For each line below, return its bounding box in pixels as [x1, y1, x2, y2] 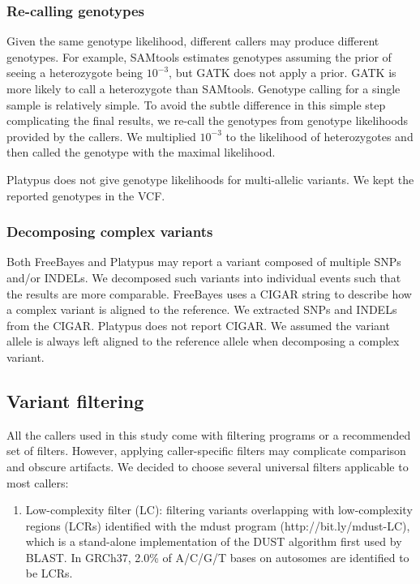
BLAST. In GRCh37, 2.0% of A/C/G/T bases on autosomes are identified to [25, 548, 409, 565]
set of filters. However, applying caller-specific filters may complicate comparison [6, 442, 406, 459]
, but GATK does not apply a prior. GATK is [169, 64, 396, 81]
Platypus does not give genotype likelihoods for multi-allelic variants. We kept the [6, 170, 414, 187]
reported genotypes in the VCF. [6, 187, 165, 204]
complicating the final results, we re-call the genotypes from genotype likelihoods [6, 112, 409, 129]
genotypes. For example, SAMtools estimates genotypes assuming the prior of [6, 48, 392, 65]
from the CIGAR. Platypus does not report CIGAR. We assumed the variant [6, 316, 390, 333]
